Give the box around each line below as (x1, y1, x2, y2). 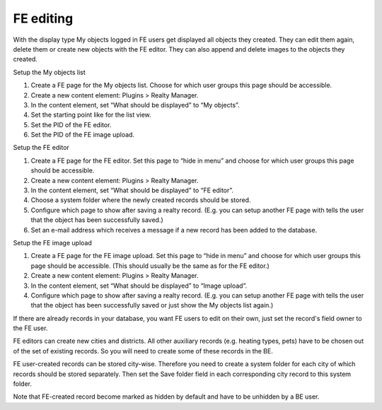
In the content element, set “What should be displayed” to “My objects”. (30, 100, 240, 109)
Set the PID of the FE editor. (30, 120, 112, 129)
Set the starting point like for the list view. (30, 110, 151, 119)
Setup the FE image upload (13, 238, 92, 247)
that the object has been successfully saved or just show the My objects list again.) (30, 301, 274, 310)
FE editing (13, 11, 74, 26)
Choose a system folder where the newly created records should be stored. (30, 196, 251, 204)
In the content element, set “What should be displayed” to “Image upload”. (30, 281, 248, 290)
